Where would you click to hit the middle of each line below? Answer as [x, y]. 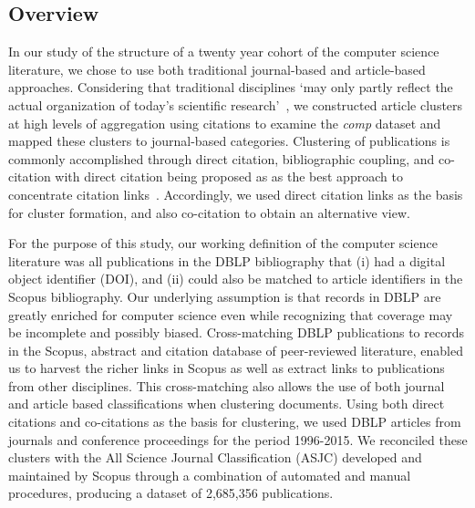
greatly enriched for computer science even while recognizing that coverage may [231, 314]
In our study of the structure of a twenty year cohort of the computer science [224, 52]
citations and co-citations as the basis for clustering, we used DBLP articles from [235, 422]
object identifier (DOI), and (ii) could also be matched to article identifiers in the [236, 279]
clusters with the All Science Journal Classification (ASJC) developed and [215, 457]
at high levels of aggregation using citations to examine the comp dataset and [225, 123]
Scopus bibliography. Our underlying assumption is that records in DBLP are [225, 296]
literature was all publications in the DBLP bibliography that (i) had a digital [227, 260]
